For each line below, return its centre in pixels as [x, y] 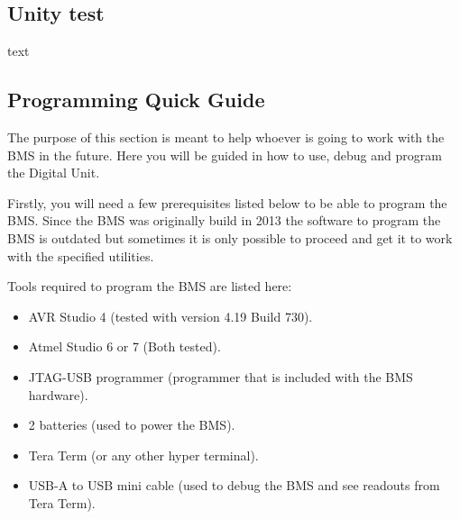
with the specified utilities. [81, 255]
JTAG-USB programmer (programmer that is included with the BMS [221, 376]
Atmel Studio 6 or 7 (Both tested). [124, 346]
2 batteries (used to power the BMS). [132, 425]
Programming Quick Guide [136, 100]
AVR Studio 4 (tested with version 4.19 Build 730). [170, 316]
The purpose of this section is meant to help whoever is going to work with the [226, 137]
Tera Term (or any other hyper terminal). [143, 455]
